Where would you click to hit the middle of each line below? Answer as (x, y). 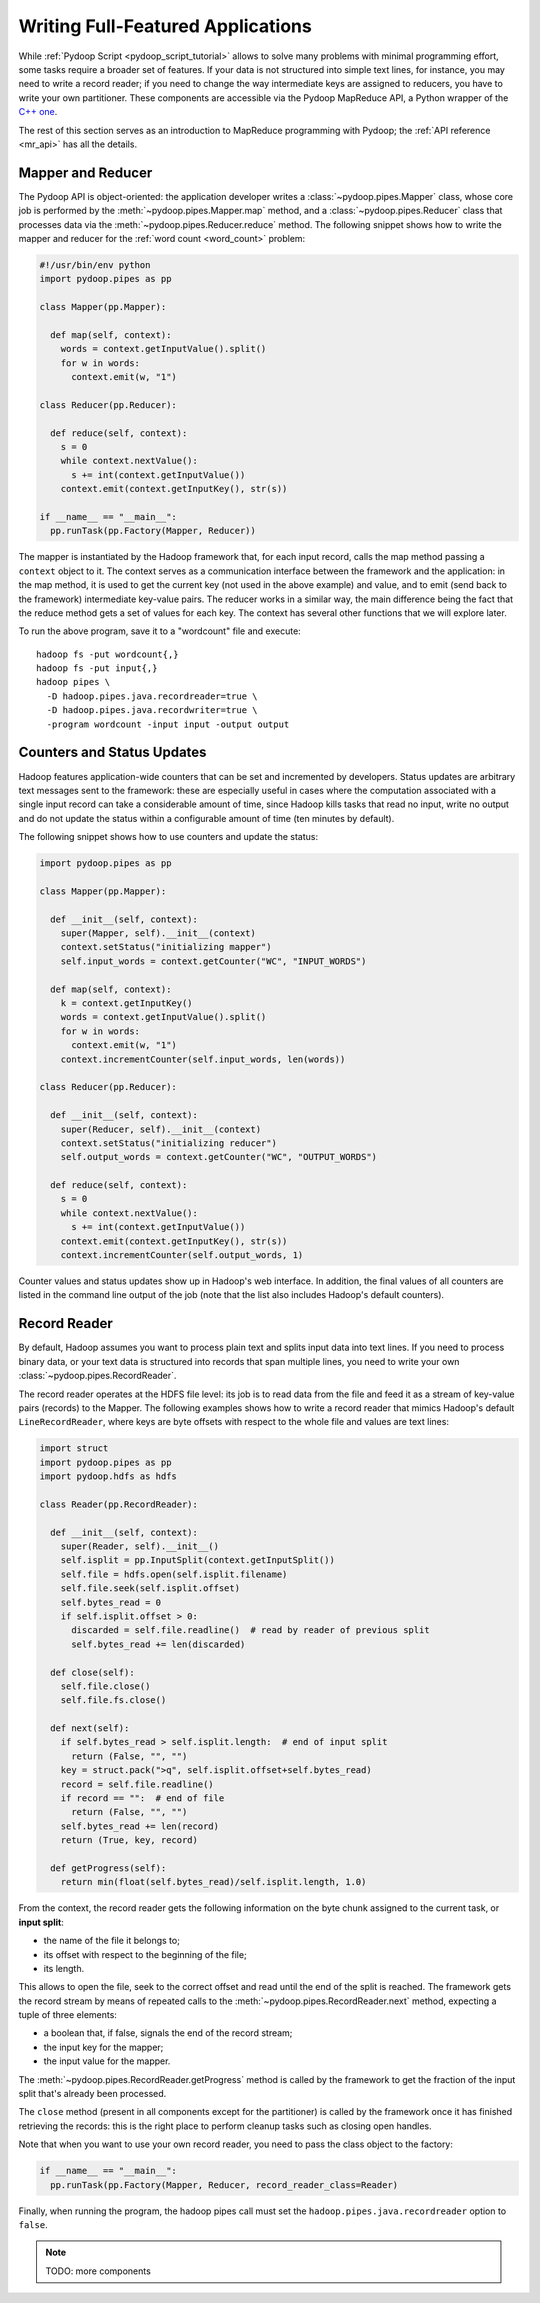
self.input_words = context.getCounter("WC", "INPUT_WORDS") (213, 961)
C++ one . (38, 112)
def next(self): (90, 1728)
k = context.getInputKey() (127, 1003)
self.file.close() (105, 1686)
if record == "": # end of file (142, 1798)
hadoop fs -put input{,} (97, 668)
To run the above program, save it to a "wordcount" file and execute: (160, 631)
